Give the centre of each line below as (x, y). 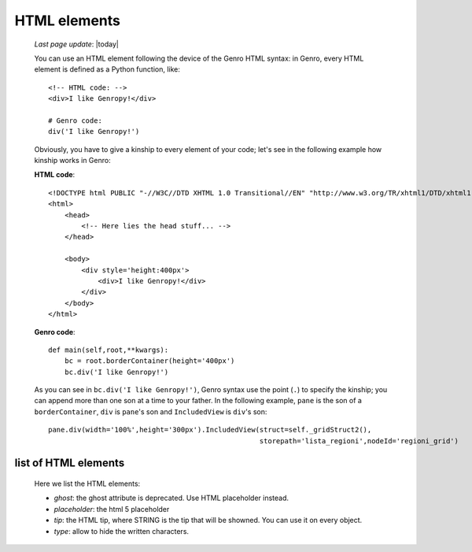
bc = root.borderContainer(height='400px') (149, 361)
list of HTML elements (70, 463)
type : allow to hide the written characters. (121, 531)
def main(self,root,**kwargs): (109, 350)
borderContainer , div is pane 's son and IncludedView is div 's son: (151, 411)
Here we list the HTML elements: (87, 483)
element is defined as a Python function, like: (107, 69)
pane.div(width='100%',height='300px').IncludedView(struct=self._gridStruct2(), (210, 430)
